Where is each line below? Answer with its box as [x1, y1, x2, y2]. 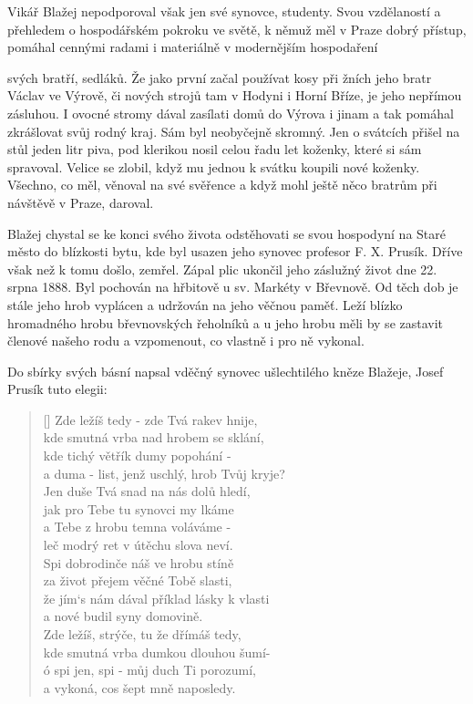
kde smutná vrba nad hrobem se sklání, [43, 428, 264, 447]
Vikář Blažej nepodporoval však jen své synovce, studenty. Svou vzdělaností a [7, 2, 441, 20]
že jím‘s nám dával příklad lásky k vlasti [43, 588, 270, 607]
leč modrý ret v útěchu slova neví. [43, 535, 233, 554]
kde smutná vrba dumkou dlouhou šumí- [43, 642, 271, 661]
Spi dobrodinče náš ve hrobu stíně [43, 553, 234, 572]
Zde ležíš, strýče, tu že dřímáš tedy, [43, 625, 242, 643]
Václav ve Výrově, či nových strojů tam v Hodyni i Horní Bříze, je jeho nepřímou [7, 86, 462, 105]
